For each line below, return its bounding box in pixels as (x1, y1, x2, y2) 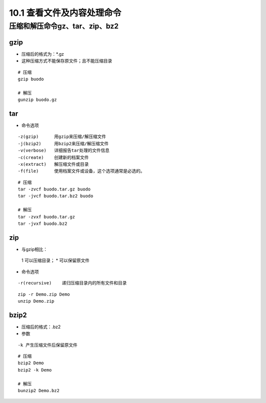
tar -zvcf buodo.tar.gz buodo (18, 186, 91, 192)
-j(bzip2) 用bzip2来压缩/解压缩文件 (18, 141, 109, 146)
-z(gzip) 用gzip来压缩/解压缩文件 (18, 134, 106, 140)
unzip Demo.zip (18, 298, 55, 304)
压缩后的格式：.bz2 (21, 324, 61, 330)
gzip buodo (18, 76, 44, 82)
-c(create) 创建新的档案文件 (18, 155, 89, 160)
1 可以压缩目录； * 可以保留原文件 (21, 257, 90, 263)
